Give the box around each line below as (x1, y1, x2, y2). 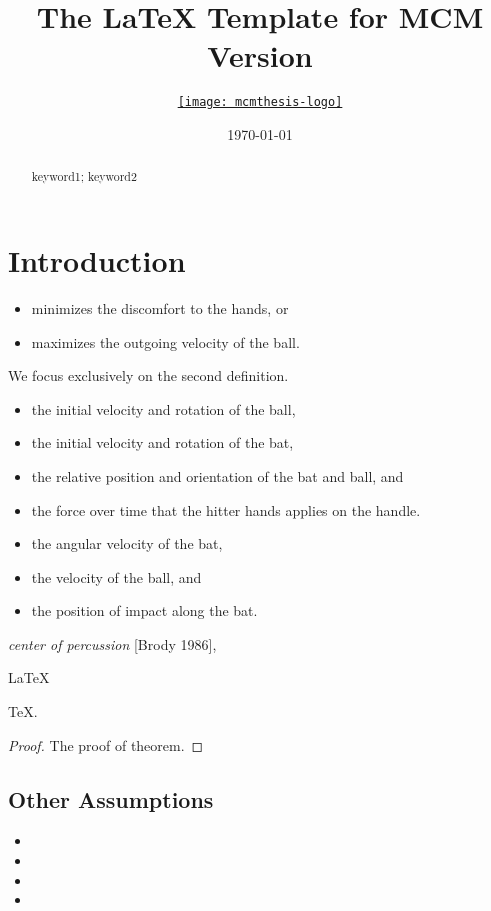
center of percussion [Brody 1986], (8, 633, 217, 654)
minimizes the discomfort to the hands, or (31, 297, 289, 318)
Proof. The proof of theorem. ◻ (8, 734, 204, 755)
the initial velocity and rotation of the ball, (31, 398, 296, 419)
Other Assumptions (8, 783, 214, 814)
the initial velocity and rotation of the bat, (31, 432, 294, 453)
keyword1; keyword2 (31, 168, 137, 185)
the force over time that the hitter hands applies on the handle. (31, 499, 421, 520)
